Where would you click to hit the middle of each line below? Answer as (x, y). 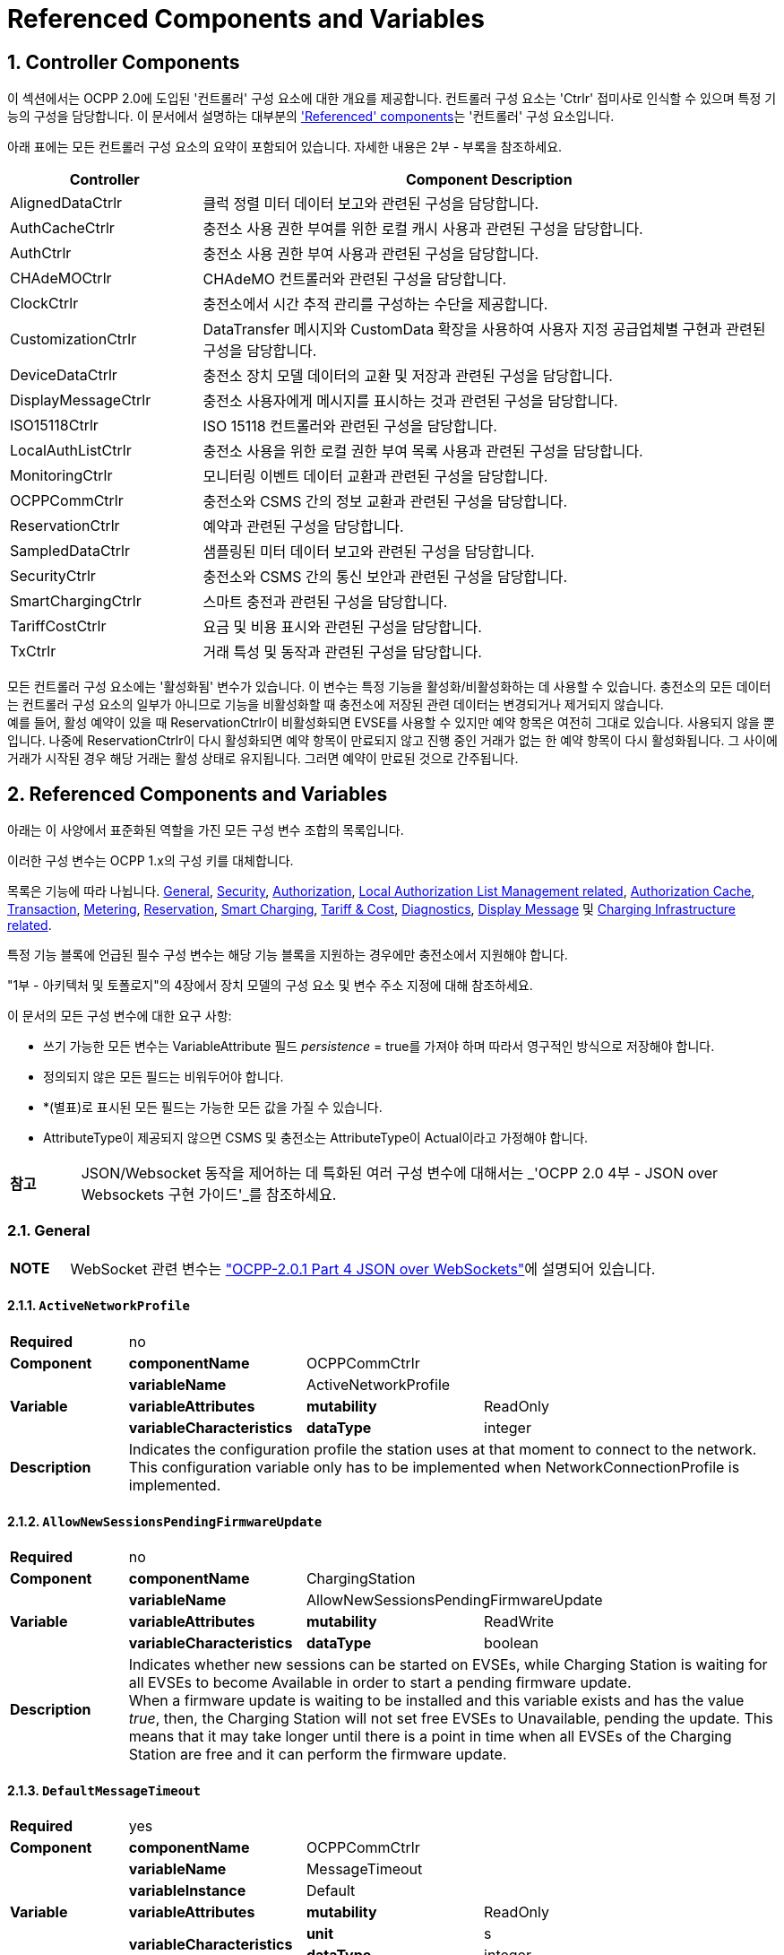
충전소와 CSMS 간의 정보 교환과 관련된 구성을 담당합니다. (385, 502)
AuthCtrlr (41, 253)
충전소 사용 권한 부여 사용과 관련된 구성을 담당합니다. (371, 254)
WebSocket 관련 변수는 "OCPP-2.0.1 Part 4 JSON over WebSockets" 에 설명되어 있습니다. (363, 1269)
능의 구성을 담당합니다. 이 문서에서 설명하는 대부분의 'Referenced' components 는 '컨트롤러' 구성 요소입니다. (311, 117)
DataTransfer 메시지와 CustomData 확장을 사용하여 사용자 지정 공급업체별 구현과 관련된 (484, 330)
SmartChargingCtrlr (76, 601)
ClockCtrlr (44, 304)
